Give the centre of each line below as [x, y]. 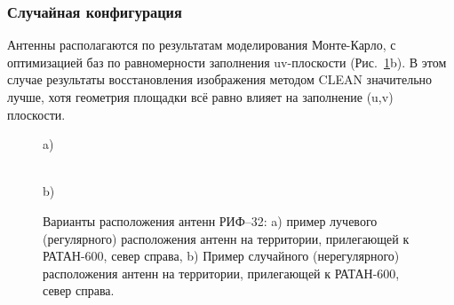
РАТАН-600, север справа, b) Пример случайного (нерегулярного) [221, 256]
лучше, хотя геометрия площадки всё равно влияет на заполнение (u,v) [200, 97]
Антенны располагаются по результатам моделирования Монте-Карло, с [202, 45]
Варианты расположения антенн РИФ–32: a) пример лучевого [210, 220]
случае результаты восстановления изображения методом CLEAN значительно [220, 79]
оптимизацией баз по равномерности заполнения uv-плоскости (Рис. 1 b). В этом [227, 62]
